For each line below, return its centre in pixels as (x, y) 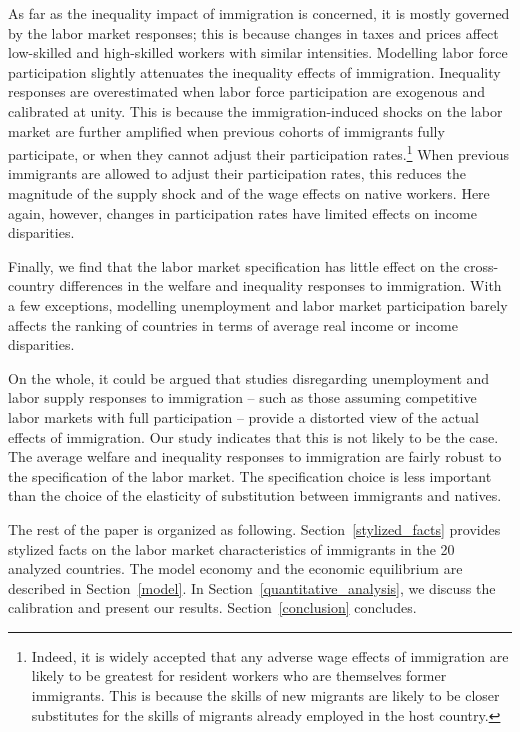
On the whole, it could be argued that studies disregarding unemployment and (249, 377)
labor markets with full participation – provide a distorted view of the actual (243, 416)
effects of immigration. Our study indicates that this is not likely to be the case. (253, 436)
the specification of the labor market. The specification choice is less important (250, 475)
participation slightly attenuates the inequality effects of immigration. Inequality (254, 71)
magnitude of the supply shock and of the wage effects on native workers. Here (249, 193)
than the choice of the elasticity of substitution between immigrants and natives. (255, 495)
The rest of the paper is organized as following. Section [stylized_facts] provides (254, 528)
